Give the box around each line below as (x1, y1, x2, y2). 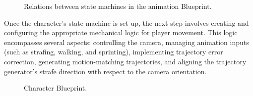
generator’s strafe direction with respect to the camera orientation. (4, 66, 207, 76)
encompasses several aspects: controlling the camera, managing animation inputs (4, 37, 249, 47)
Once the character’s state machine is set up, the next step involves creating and (4, 17, 249, 28)
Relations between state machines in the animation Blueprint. (24, 1, 212, 11)
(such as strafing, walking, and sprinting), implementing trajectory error (4, 47, 223, 57)
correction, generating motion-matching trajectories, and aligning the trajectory (4, 56, 247, 66)
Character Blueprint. (24, 83, 87, 93)
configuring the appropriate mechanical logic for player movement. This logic (4, 27, 238, 38)
